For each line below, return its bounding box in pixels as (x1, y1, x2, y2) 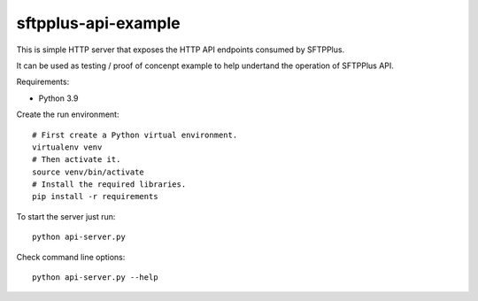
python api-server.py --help (32, 273, 158, 282)
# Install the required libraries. (32, 180, 187, 189)
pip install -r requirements (32, 191, 158, 202)
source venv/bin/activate (32, 166, 145, 177)
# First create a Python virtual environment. (32, 129, 238, 140)
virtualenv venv (32, 142, 103, 152)
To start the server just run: (16, 211, 116, 221)
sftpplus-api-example (16, 13, 181, 33)
